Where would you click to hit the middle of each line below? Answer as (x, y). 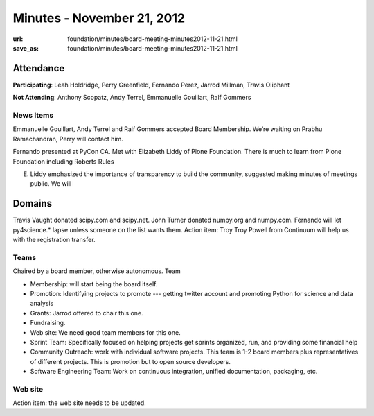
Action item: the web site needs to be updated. (80, 403)
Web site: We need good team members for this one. (105, 332)
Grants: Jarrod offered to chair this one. (87, 313)
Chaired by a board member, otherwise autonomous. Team (97, 271)
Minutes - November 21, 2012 (99, 18)
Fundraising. (48, 323)
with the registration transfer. (54, 240)
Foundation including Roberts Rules (63, 161)
